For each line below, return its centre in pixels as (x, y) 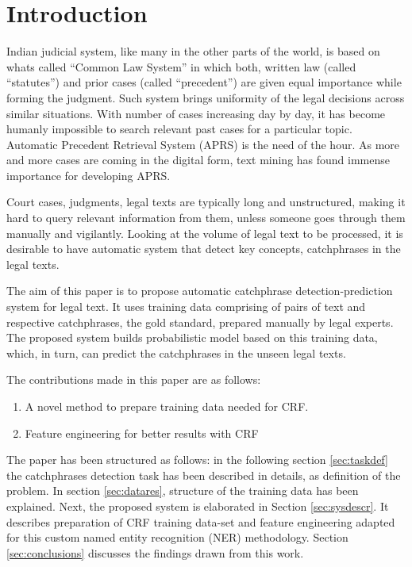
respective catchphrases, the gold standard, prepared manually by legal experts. (200, 322)
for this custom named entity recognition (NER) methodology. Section (177, 537)
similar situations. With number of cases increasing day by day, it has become (196, 113)
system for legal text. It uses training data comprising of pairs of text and (186, 306)
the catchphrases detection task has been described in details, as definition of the (204, 475)
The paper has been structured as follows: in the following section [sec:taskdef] (197, 460)
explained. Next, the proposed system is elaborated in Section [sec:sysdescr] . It (198, 506)
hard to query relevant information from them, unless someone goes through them (206, 218)
